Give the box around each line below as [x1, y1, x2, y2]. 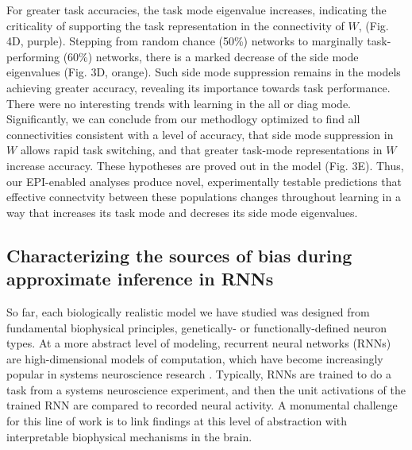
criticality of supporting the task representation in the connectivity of [6, 17, 345, 33]
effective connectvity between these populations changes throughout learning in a [6, 188, 401, 205]
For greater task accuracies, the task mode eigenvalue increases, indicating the [6, 2, 387, 17]
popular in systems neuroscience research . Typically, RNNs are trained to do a [6, 366, 392, 382]
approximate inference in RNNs [6, 266, 274, 291]
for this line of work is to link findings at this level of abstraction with [6, 413, 348, 429]
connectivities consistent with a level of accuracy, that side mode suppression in [6, 126, 394, 142]
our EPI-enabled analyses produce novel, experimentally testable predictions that [6, 173, 402, 189]
